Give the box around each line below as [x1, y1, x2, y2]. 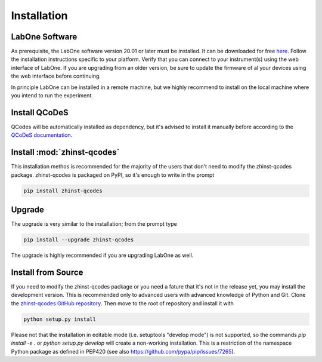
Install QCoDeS [11, 108, 69, 118]
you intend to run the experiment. [11, 92, 94, 99]
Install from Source [11, 267, 83, 277]
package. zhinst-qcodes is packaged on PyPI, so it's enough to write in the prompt [11, 171, 215, 179]
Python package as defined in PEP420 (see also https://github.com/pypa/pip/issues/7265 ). [11, 348, 236, 355]
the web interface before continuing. [11, 72, 101, 80]
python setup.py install [23, 315, 97, 323]
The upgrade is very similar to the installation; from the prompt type [11, 220, 177, 228]
